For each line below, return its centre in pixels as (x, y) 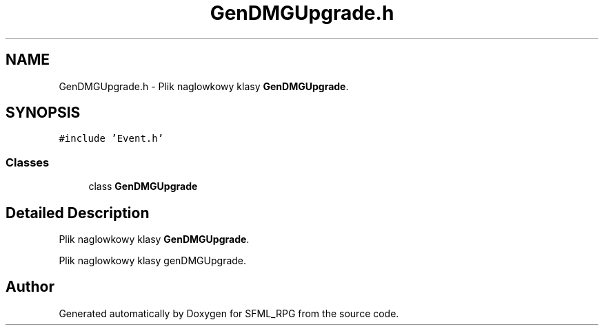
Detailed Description (78, 213)
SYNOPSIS (43, 113)
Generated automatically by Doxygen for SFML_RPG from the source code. (229, 313)
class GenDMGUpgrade (143, 186)
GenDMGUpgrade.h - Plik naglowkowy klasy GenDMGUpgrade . (204, 86)
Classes (28, 162)
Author (30, 287)
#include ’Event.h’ (111, 139)
